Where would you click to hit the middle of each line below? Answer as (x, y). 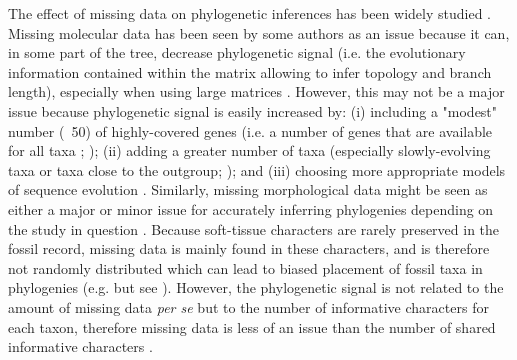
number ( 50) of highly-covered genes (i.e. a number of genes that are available (250, 130)
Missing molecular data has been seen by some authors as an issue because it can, (259, 32)
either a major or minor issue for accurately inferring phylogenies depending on (251, 208)
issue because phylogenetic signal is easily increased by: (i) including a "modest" (253, 110)
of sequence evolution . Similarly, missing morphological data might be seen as (248, 189)
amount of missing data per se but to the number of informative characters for (248, 306)
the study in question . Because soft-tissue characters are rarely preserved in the (254, 228)
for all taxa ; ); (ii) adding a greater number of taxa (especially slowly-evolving (249, 150)
